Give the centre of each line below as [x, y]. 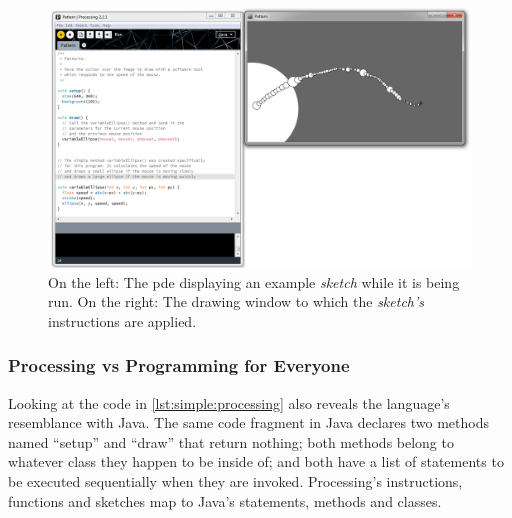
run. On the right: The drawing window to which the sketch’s [236, 301]
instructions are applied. [122, 320]
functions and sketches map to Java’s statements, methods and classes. [225, 500]
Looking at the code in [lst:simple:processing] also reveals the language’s [229, 402]
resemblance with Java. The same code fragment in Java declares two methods [248, 422]
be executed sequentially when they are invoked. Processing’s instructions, [235, 481]
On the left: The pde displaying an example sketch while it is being [254, 281]
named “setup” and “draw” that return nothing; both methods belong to [231, 441]
